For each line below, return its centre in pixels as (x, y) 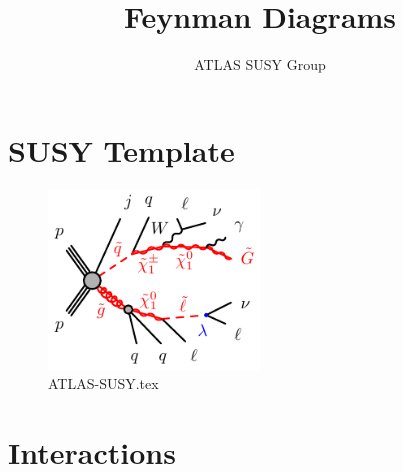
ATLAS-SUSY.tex (103, 383)
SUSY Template (121, 149)
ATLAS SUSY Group (260, 64)
